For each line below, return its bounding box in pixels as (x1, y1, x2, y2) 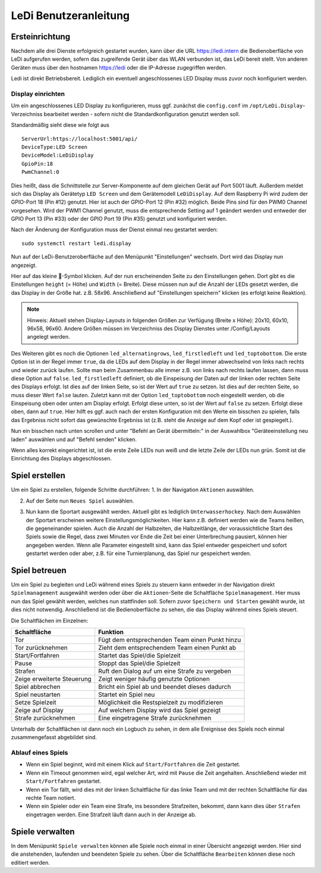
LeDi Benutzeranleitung (11, 9, 130, 22)
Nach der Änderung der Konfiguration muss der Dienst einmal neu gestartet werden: (11, 226, 218, 233)
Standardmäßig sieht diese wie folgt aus (11, 121, 109, 129)
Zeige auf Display (14, 706, 64, 714)
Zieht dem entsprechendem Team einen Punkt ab (98, 643, 237, 651)
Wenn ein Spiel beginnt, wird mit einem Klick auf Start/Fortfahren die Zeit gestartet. (26, 761, 241, 768)
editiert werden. (11, 859, 50, 866)
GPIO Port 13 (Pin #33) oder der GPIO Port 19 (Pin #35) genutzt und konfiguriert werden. (11, 215, 228, 223)
